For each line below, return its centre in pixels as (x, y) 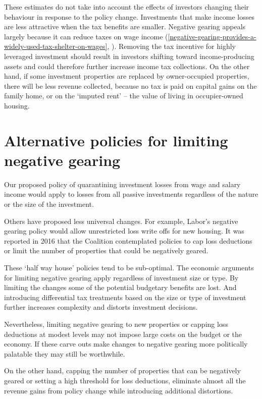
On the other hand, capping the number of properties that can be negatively (122, 370)
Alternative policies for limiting (116, 140)
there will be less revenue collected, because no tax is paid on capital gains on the (130, 85)
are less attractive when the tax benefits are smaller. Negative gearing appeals (125, 26)
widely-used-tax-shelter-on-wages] (56, 46)
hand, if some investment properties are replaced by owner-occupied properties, (127, 76)
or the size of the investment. (49, 204)
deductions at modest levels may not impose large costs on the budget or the (123, 334)
